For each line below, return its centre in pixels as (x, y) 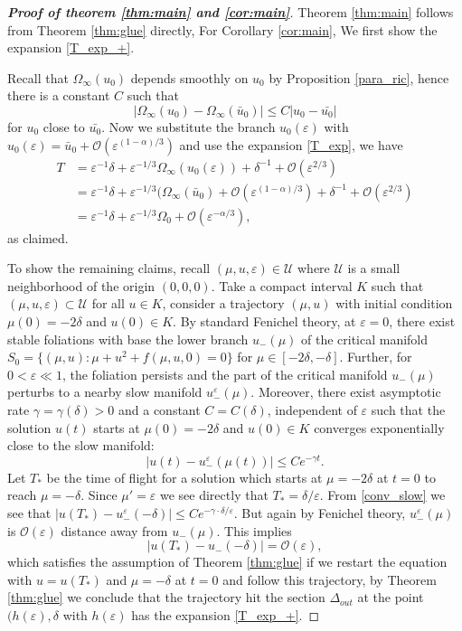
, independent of (312, 410)
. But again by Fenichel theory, (320, 513)
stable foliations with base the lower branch (128, 339)
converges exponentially (379, 427)
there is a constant (59, 95)
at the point (391, 597)
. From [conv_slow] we (382, 495)
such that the (408, 410)
